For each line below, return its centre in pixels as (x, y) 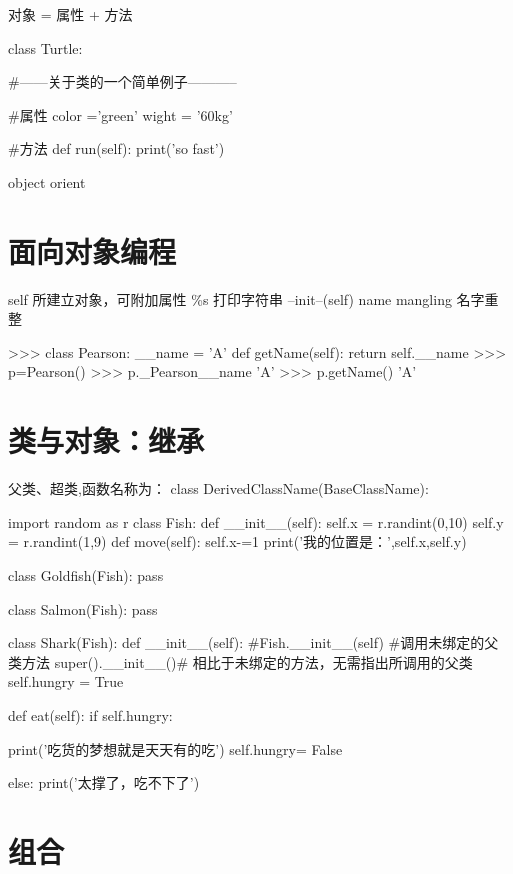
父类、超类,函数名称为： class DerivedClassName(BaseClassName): (218, 488)
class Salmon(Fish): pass (83, 608)
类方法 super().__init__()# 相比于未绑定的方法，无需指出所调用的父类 (240, 661)
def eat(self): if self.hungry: (90, 714)
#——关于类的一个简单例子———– (122, 81)
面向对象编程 (92, 250)
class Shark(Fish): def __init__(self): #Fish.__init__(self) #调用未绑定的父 (253, 642)
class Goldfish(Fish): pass (86, 574)
